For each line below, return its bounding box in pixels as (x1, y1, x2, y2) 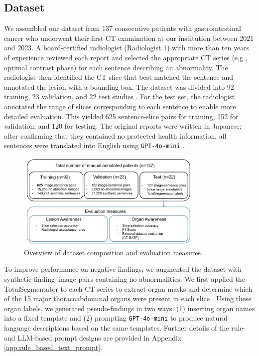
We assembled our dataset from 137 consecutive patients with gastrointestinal (4, 23, 241, 33)
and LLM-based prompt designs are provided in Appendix (4, 332, 182, 343)
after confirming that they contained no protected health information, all (4, 130, 227, 141)
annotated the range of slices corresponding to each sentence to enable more (4, 101, 236, 111)
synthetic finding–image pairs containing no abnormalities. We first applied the (4, 273, 245, 284)
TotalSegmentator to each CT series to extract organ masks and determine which (4, 283, 253, 294)
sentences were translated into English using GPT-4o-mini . (4, 140, 185, 151)
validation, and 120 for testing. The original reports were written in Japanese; (4, 121, 242, 131)
